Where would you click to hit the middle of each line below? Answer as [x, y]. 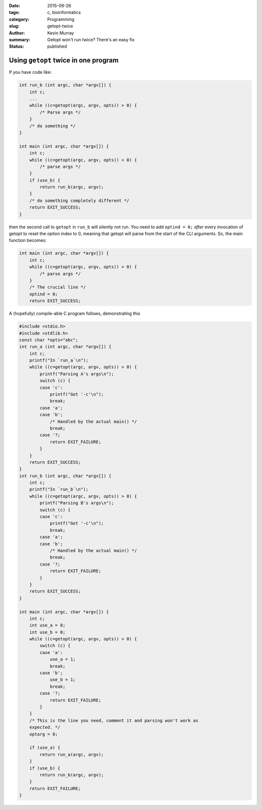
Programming [61, 19]
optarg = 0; [44, 734]
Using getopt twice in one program [64, 60]
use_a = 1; [63, 659]
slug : [14, 26]
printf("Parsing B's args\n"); [77, 503]
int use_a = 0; [47, 625]
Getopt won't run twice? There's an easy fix [91, 39]
